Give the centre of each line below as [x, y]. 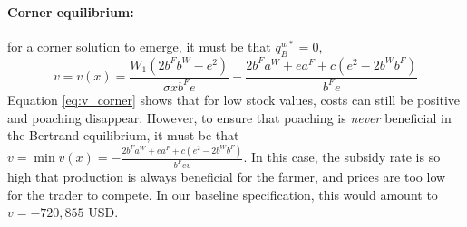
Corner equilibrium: [71, 11]
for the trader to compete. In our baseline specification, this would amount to [223, 194]
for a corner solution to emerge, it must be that [139, 46]
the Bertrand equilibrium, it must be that [123, 135]
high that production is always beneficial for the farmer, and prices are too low [227, 176]
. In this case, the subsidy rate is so [342, 157]
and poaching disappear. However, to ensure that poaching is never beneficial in [229, 117]
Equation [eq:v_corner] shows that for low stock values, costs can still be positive [234, 99]
